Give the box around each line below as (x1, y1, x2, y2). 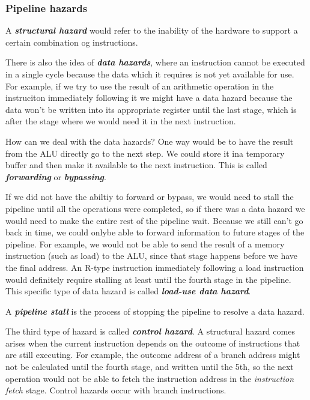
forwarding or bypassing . (5, 170, 106, 183)
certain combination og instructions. (5, 35, 138, 48)
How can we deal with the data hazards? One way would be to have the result (5, 135, 294, 147)
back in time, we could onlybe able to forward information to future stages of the (5, 226, 305, 238)
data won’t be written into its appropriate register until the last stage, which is (5, 103, 297, 115)
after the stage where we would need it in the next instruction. (5, 115, 236, 127)
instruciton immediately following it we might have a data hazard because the (5, 91, 293, 104)
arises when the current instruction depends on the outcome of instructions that (5, 336, 300, 349)
